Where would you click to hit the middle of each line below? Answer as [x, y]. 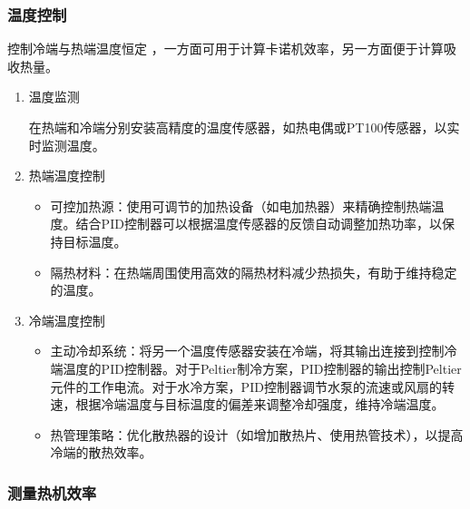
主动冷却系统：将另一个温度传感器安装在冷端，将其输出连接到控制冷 [254, 351]
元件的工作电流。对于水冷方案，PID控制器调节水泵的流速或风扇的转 [252, 386]
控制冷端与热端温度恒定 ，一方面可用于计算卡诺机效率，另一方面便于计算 [225, 49]
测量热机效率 [52, 492]
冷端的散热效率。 [101, 452]
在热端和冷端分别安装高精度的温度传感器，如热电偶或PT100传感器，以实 [244, 127]
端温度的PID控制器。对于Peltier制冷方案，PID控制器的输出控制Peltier [256, 368]
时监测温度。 [67, 145]
